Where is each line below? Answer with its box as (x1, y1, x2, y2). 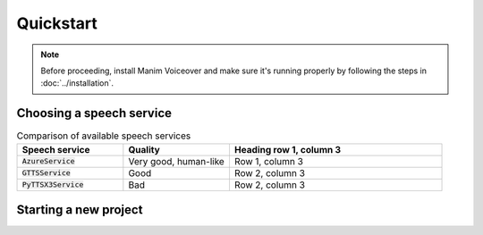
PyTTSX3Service (21, 180, 84, 189)
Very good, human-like (128, 155, 225, 167)
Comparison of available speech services (16, 130, 191, 142)
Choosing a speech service (16, 105, 173, 121)
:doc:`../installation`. (40, 78, 114, 88)
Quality (128, 143, 160, 155)
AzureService (21, 156, 75, 166)
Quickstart (16, 13, 98, 33)
